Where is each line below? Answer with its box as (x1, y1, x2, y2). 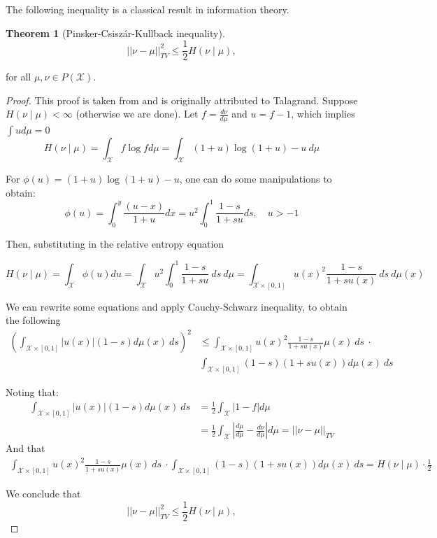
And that (6, 441, 45, 455)
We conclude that (6, 486, 81, 501)
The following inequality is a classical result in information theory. (6, 2, 289, 16)
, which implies (291, 106, 355, 121)
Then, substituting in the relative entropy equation (6, 236, 224, 250)
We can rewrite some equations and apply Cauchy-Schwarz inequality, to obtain (6, 299, 348, 313)
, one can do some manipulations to (179, 171, 332, 186)
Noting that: (6, 385, 59, 399)
